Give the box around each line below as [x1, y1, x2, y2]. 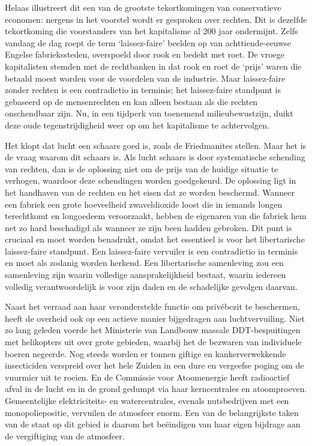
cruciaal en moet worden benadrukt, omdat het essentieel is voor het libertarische [5, 233, 305, 246]
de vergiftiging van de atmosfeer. [5, 429, 125, 442]
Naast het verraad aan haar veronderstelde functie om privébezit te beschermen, [5, 300, 300, 313]
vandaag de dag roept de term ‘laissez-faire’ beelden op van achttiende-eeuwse [5, 36, 292, 49]
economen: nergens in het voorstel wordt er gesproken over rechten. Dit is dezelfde [5, 13, 307, 25]
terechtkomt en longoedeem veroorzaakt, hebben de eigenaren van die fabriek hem [5, 209, 307, 222]
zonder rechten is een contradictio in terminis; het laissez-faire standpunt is [5, 83, 281, 96]
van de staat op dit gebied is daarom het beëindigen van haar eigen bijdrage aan [5, 418, 301, 430]
